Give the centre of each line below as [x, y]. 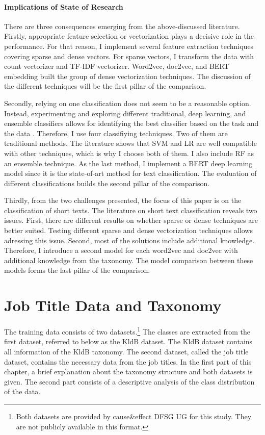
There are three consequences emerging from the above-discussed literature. [122, 26]
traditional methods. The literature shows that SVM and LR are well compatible [130, 143]
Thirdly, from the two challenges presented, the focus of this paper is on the [123, 200]
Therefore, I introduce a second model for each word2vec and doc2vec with [121, 250]
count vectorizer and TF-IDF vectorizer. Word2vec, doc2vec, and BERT [117, 66]
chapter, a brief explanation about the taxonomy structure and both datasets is [128, 372]
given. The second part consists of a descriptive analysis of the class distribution [129, 381]
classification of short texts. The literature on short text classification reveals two [131, 210]
